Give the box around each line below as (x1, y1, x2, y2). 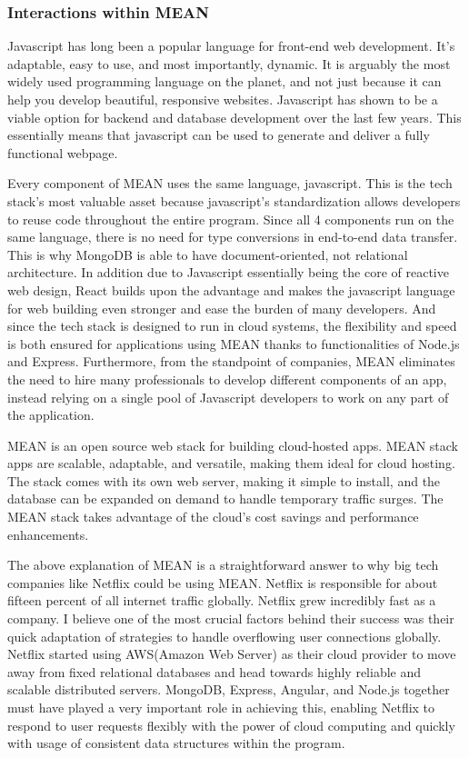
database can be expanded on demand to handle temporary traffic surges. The (7, 489, 444, 508)
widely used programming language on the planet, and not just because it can (7, 72, 442, 91)
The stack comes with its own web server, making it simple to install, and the (7, 471, 441, 490)
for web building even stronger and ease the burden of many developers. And (7, 298, 436, 317)
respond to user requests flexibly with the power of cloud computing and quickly (7, 715, 455, 734)
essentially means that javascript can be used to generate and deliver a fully (7, 125, 430, 145)
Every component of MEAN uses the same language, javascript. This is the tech (7, 174, 453, 193)
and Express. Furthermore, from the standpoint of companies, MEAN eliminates (7, 352, 455, 371)
